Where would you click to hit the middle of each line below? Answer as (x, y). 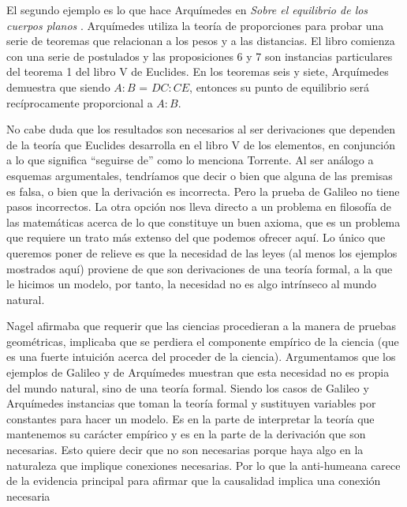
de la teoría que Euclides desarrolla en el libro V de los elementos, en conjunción (201, 144)
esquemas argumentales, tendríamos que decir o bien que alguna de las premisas (200, 175)
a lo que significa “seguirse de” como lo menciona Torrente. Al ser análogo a (190, 160)
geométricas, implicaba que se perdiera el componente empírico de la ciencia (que (203, 341)
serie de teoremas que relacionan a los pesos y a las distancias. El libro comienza (201, 41)
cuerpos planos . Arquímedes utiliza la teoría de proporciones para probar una (195, 25)
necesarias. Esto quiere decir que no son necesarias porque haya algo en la (185, 450)
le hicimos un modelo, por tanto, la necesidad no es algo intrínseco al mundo (191, 284)
